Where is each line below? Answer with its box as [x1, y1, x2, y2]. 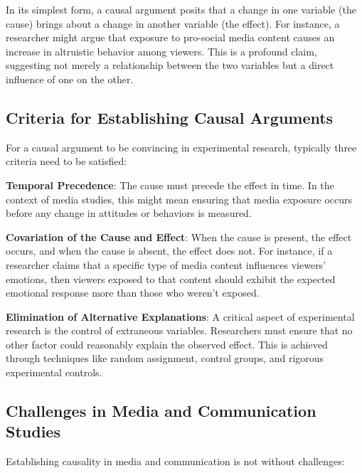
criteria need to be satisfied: [6, 154, 127, 169]
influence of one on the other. [6, 71, 134, 86]
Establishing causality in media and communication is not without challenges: [6, 454, 345, 469]
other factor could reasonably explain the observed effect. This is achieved [6, 336, 328, 351]
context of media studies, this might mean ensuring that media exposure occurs [6, 191, 353, 206]
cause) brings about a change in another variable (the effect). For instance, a [6, 16, 340, 31]
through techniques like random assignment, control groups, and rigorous [6, 351, 324, 366]
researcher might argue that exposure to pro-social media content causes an [6, 30, 335, 45]
